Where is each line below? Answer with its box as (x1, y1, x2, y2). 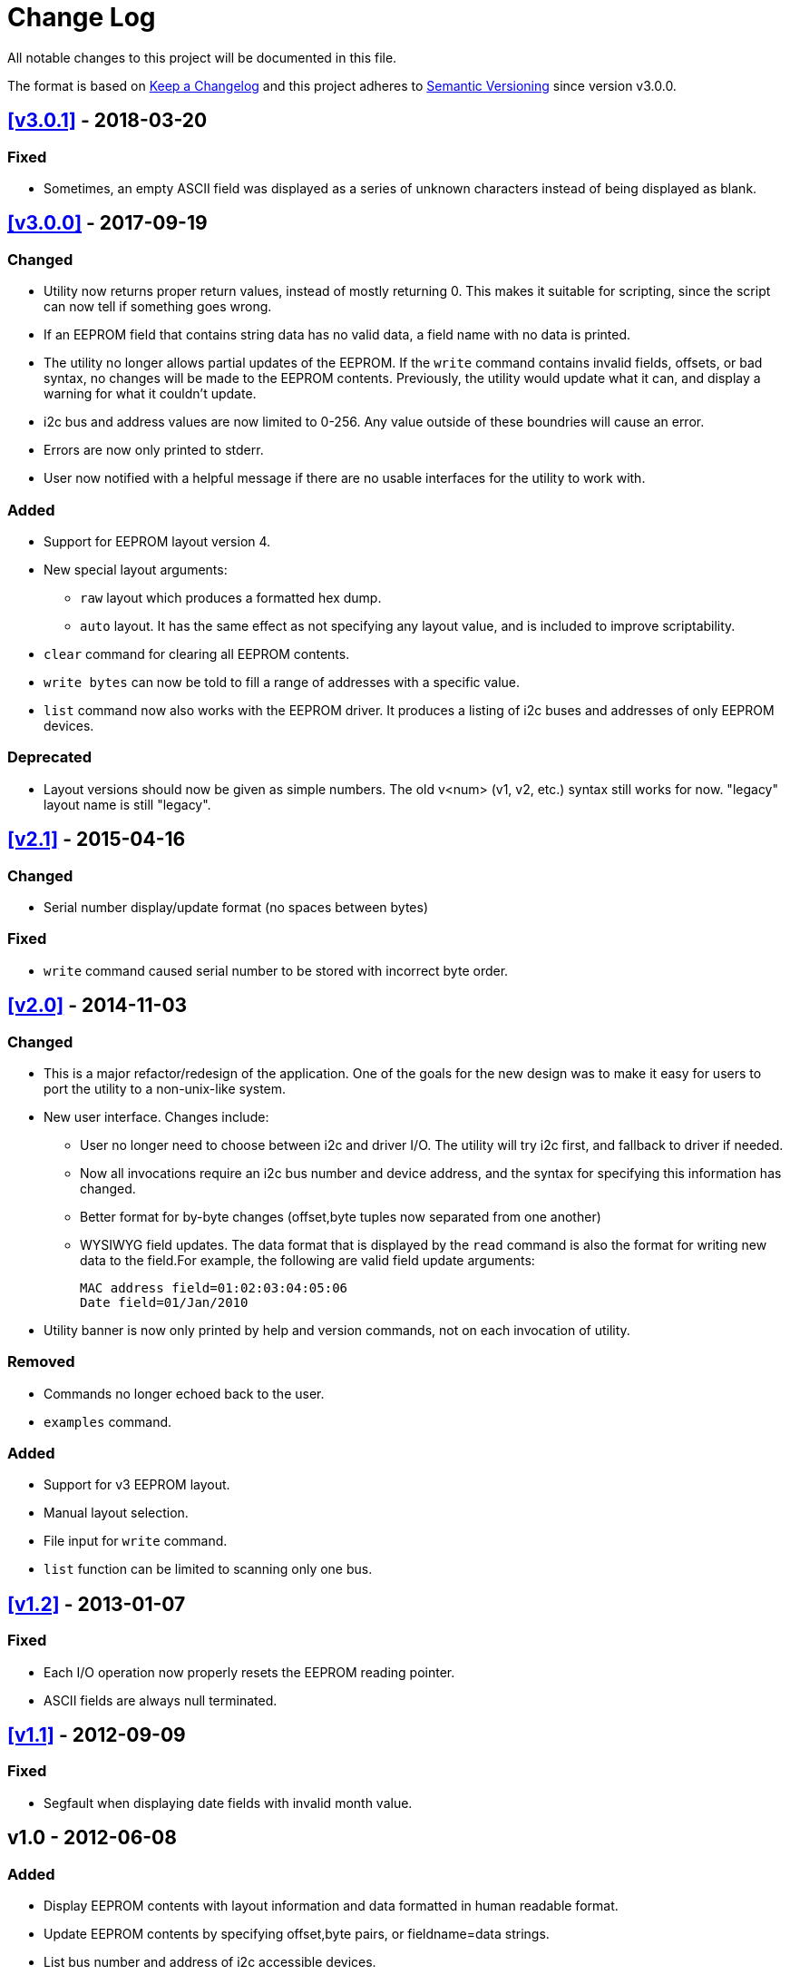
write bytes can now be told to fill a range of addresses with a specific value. (44, 673, 521, 690)
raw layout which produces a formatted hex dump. (80, 589, 382, 605)
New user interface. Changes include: (44, 1108, 269, 1125)
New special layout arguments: (44, 561, 228, 577)
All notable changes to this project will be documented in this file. (7, 49, 397, 65)
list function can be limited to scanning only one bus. (44, 1561, 373, 1577)
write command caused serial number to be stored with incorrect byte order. (44, 962, 509, 978)
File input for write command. (44, 1533, 228, 1549)
